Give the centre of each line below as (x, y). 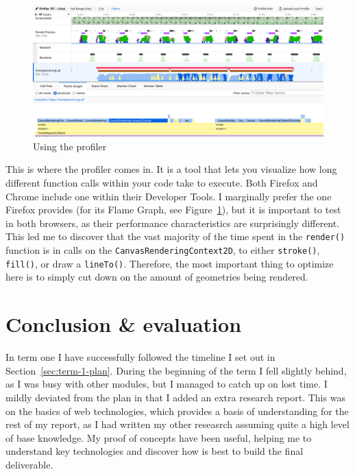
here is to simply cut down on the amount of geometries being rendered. (157, 277)
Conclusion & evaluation (124, 324)
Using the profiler (70, 146)
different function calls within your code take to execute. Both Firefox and (162, 183)
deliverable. (29, 464)
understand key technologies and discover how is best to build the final (155, 451)
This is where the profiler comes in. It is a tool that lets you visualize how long (171, 169)
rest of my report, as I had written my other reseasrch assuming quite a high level (177, 424)
